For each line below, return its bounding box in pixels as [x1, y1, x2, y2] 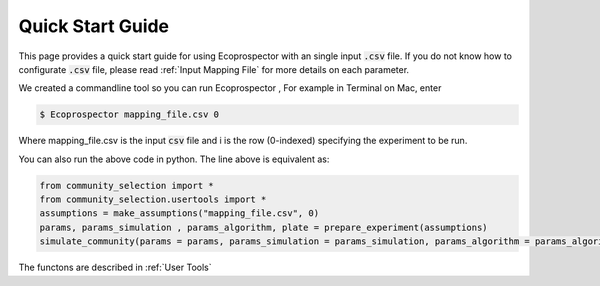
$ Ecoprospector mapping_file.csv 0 [39, 109, 220, 120]
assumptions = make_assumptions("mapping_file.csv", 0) [39, 208, 320, 219]
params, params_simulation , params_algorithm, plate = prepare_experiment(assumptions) [39, 221, 489, 233]
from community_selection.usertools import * [39, 194, 267, 205]
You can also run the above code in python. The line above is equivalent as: [18, 153, 330, 165]
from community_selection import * [39, 180, 214, 191]
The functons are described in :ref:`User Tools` [18, 261, 212, 274]
